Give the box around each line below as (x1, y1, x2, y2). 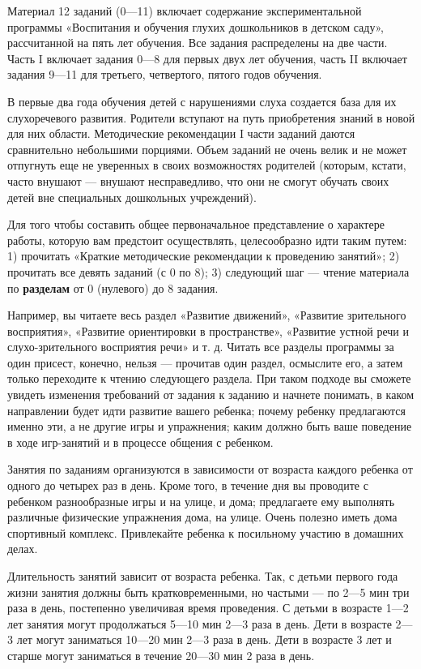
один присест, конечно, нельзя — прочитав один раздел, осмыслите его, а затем (7, 354, 403, 371)
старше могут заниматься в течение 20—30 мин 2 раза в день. (7, 646, 315, 663)
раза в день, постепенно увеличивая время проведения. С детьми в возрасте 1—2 (7, 599, 409, 616)
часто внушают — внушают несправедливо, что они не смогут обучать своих (7, 172, 389, 189)
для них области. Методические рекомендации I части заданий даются (7, 125, 355, 142)
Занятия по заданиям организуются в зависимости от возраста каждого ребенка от (7, 461, 413, 478)
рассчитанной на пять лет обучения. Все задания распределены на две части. (7, 34, 388, 51)
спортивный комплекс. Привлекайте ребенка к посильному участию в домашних (7, 524, 404, 541)
